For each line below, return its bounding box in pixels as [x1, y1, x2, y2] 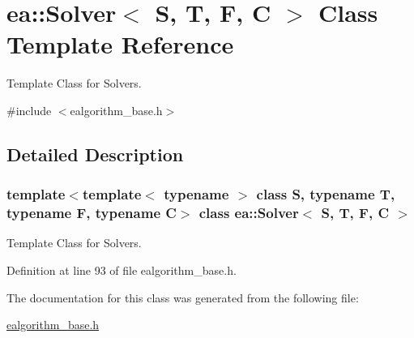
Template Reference [6, 28, 234, 61]
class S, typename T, [256, 184, 395, 204]
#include [6, 101, 52, 118]
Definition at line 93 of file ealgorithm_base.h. [6, 262, 237, 279]
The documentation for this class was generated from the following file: [6, 289, 359, 306]
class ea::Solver [198, 203, 299, 223]
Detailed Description [6, 141, 184, 166]
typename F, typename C [6, 203, 177, 223]
